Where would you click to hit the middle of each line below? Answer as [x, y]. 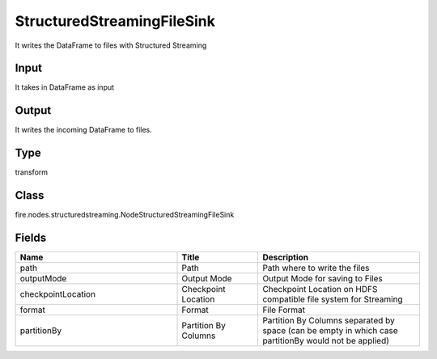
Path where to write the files [316, 268]
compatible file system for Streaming [333, 299]
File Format [284, 310]
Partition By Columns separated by [329, 321]
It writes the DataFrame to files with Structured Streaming [111, 45]
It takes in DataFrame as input [65, 87]
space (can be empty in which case [330, 331]
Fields [31, 237]
